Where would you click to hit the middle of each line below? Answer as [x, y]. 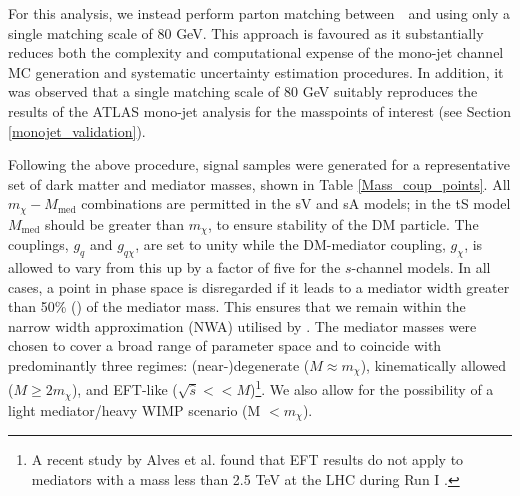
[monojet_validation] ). [77, 130]
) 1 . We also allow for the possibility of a [371, 388]
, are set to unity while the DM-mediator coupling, [290, 244]
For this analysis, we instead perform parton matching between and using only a [259, 13]
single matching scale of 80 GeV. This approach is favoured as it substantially [246, 32]
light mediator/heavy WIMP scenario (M [134, 409]
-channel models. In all [421, 267]
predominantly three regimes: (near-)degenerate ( [159, 365]
